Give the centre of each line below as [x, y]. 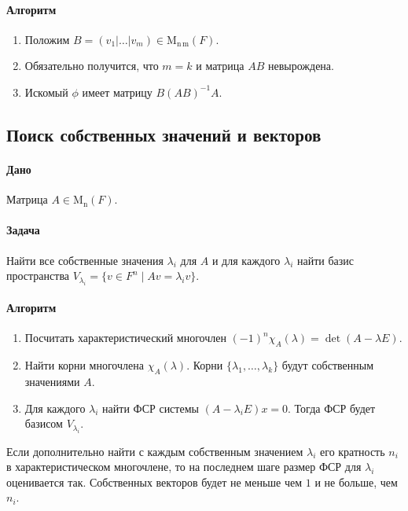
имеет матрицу [117, 92]
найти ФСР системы [151, 408]
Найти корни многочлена [84, 365]
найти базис [325, 260]
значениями [52, 381]
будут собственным [328, 365]
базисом [44, 423]
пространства [38, 276]
